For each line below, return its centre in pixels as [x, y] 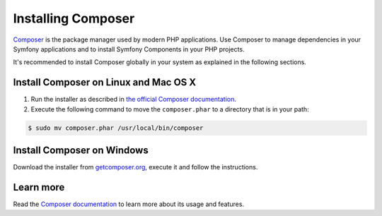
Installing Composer [74, 18]
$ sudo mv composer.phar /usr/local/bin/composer [116, 128]
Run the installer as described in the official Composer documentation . [134, 100]
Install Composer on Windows [81, 151]
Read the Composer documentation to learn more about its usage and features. [128, 204]
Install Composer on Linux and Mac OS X [105, 82]
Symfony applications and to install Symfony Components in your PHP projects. [129, 49]
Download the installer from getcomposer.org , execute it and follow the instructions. [135, 167]
